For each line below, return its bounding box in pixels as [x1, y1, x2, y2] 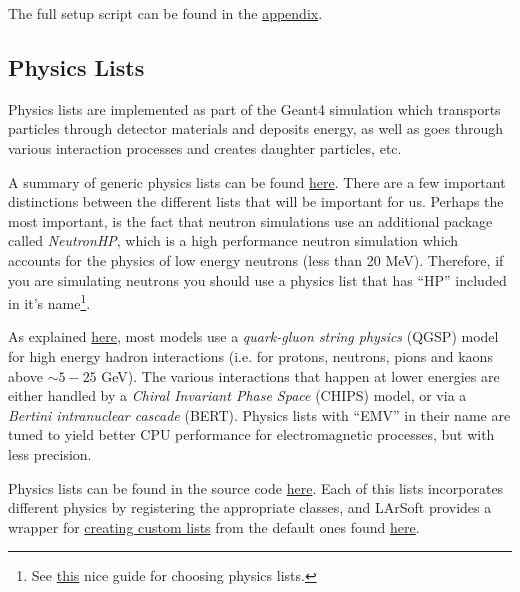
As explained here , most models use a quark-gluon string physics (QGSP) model [8, 326, 499, 347]
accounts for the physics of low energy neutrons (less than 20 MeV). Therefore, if [8, 249, 504, 270]
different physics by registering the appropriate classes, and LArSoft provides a [8, 497, 492, 518]
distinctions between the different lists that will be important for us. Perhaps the [8, 191, 504, 212]
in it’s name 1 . [8, 290, 91, 313]
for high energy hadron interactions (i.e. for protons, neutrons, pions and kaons [8, 345, 493, 366]
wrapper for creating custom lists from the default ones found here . [8, 516, 420, 537]
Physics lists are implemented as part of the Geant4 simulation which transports [8, 98, 501, 119]
